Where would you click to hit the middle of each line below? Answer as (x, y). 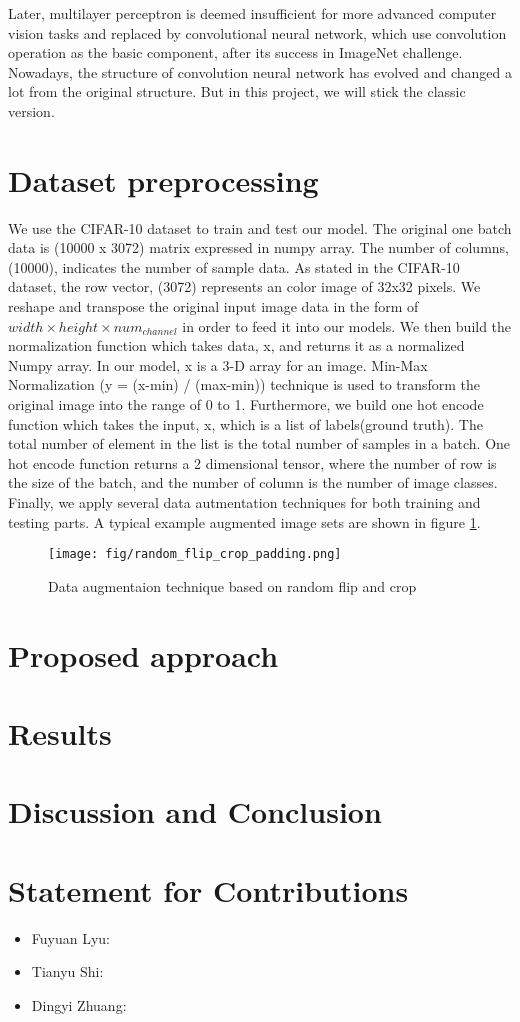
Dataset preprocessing (163, 179)
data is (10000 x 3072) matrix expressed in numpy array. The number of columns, (259, 247)
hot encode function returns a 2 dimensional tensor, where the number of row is (252, 462)
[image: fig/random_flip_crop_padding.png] (195, 554)
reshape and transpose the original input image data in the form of (213, 306)
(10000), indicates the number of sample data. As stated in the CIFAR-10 (234, 266)
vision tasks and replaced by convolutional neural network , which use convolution (257, 32)
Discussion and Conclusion (195, 811)
